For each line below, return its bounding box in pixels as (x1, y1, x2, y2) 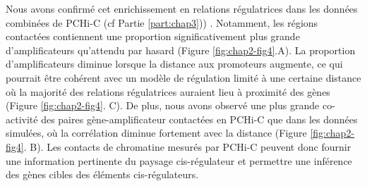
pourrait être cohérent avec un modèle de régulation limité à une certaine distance (6, 70, 361, 85)
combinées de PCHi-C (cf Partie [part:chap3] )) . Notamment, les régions (6, 15, 318, 30)
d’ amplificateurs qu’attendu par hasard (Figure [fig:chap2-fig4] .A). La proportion (6, 42, 356, 57)
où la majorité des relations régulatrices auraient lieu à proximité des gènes (6, 84, 330, 99)
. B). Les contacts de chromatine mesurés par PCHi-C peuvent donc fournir (23, 139, 351, 154)
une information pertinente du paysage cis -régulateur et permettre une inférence (6, 153, 352, 168)
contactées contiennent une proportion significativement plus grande (6, 29, 300, 44)
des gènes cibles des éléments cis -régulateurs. (6, 167, 199, 182)
